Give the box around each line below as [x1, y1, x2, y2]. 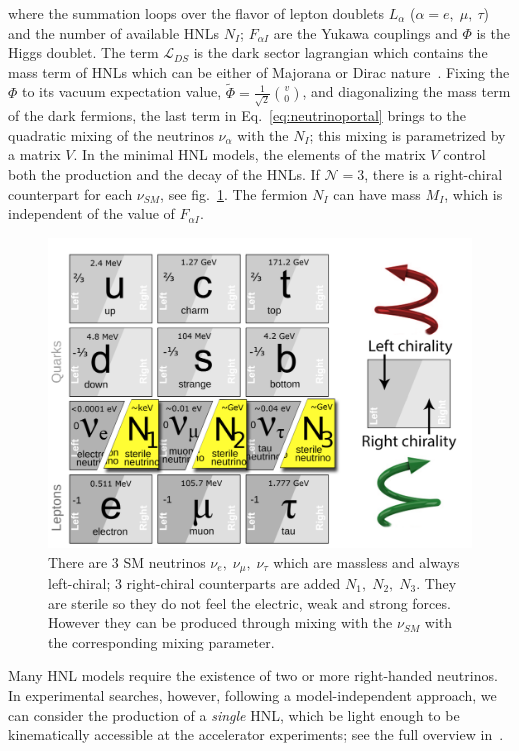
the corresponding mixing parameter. [48, 631, 275, 652]
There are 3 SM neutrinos [48, 551, 206, 572]
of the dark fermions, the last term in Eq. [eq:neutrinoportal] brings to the [8, 105, 467, 126]
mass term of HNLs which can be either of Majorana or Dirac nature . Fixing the [8, 61, 510, 82]
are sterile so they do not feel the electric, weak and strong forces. [48, 592, 451, 613]
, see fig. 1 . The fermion [160, 183, 308, 204]
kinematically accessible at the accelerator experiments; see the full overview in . [8, 724, 504, 745]
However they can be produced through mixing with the [48, 612, 393, 633]
